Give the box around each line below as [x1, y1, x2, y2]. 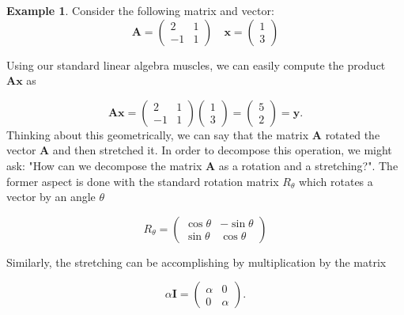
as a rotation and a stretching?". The [218, 157, 398, 173]
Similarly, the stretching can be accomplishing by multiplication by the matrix [6, 253, 387, 270]
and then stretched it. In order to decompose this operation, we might [52, 142, 392, 158]
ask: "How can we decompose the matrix [6, 157, 202, 173]
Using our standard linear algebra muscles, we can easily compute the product [6, 56, 386, 73]
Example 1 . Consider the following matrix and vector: [6, 2, 274, 18]
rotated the [325, 126, 380, 142]
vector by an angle [6, 188, 96, 205]
